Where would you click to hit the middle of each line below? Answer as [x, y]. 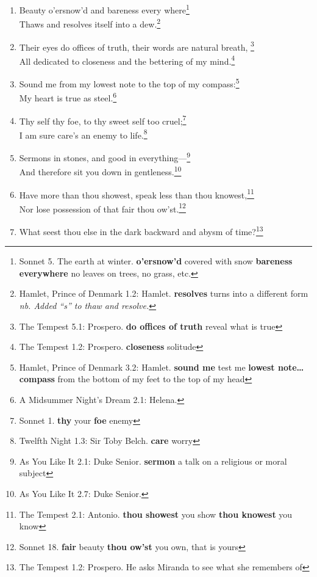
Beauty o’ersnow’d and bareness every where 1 [104, 9]
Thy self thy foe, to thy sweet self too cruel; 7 [103, 120]
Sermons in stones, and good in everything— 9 [105, 157]
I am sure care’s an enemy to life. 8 [83, 134]
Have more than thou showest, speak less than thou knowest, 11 [137, 194]
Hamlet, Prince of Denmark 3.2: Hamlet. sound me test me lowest [147, 367]
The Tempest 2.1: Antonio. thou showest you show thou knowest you [156, 514]
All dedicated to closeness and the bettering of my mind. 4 [127, 60]
